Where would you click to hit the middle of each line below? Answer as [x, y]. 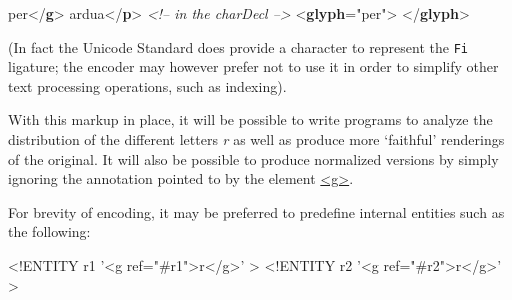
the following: [49, 231]
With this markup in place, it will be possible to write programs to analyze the [250, 119]
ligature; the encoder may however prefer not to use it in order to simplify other [253, 66]
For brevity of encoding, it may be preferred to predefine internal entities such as [256, 211]
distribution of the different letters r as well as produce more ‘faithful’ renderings [256, 139]
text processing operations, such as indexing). [147, 85]
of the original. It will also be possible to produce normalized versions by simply [253, 158]
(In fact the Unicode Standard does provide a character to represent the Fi [238, 46]
